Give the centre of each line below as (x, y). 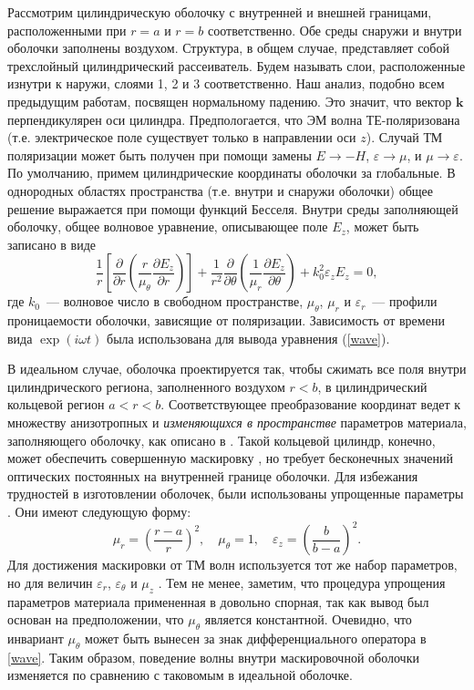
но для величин (50, 582)
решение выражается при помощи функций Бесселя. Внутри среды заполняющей (233, 208)
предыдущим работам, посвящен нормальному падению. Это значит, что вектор (230, 101)
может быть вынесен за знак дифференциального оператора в (256, 638)
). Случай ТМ (404, 137)
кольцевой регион (56, 404)
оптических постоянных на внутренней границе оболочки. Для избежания (213, 475)
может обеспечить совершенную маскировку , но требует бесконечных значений (230, 458)
